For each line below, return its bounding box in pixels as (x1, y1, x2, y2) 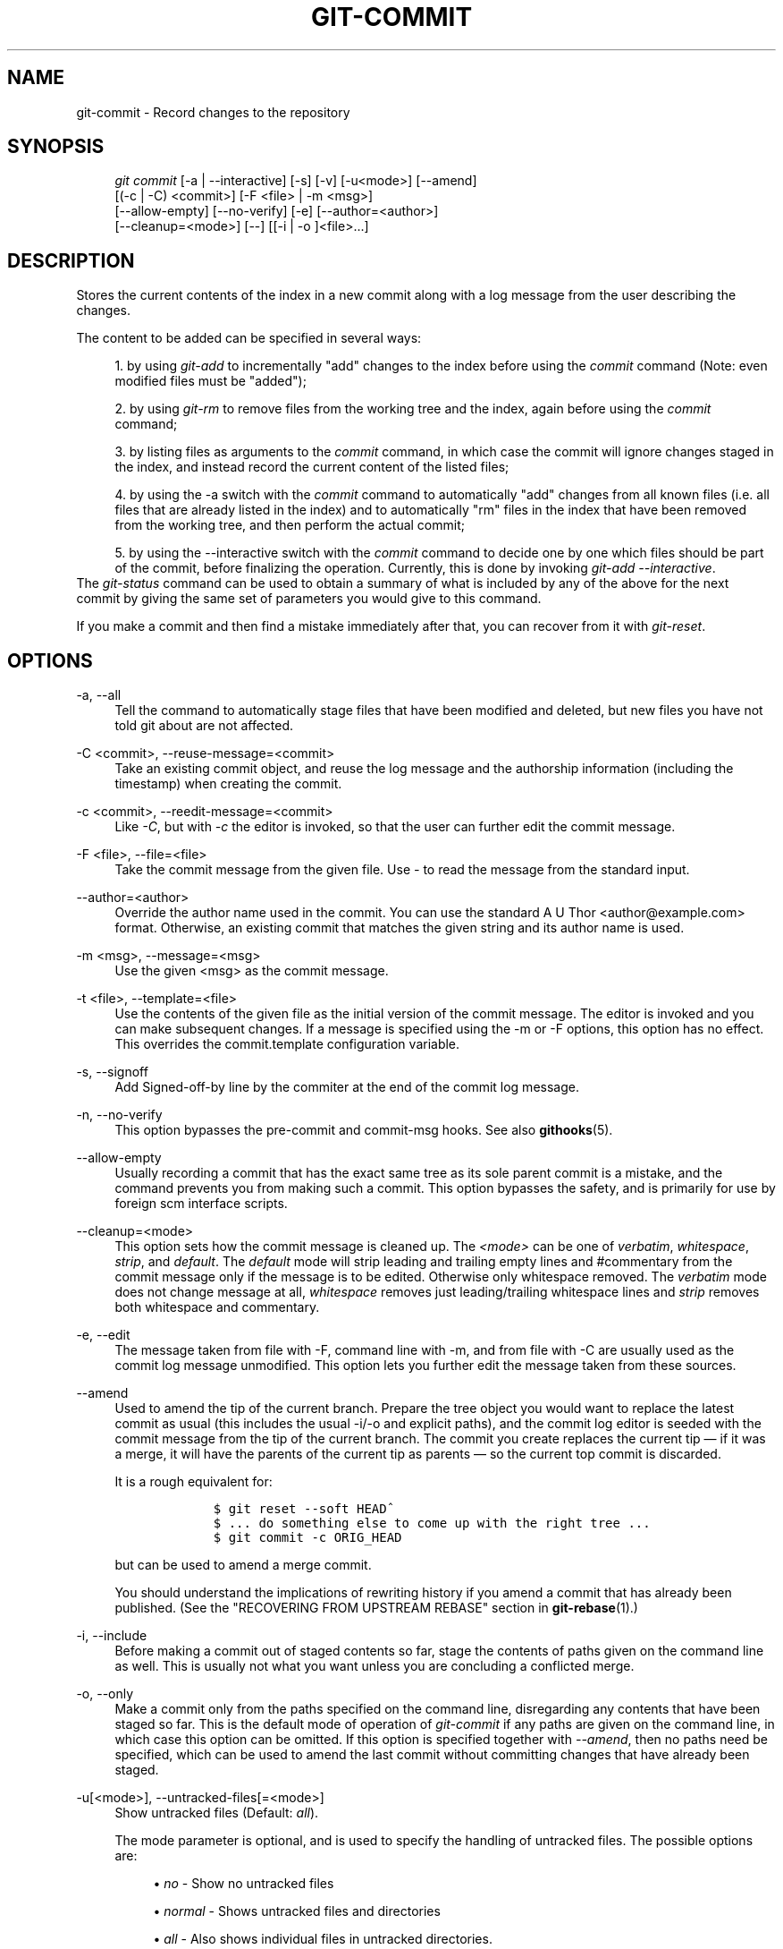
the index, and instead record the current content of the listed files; (114, 459, 509, 475)
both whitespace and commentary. (114, 1299, 320, 1315)
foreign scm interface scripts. (114, 1196, 288, 1212)
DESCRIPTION (7, 249, 135, 272)
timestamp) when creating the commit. (114, 776, 342, 792)
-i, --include (76, 1628, 147, 1644)
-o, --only (76, 1686, 134, 1702)
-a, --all (76, 687, 122, 703)
